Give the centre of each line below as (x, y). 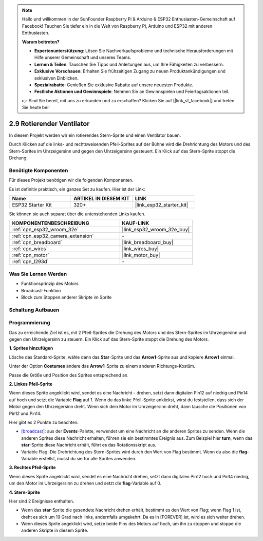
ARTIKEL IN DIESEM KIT (102, 199)
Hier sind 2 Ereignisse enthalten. (41, 501)
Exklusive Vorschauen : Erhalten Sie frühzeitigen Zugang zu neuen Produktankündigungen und (130, 71)
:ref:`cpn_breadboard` (37, 243)
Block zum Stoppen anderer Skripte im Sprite (66, 297)
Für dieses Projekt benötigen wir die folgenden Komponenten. (71, 180)
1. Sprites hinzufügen (31, 348)
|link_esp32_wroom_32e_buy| (156, 230)
